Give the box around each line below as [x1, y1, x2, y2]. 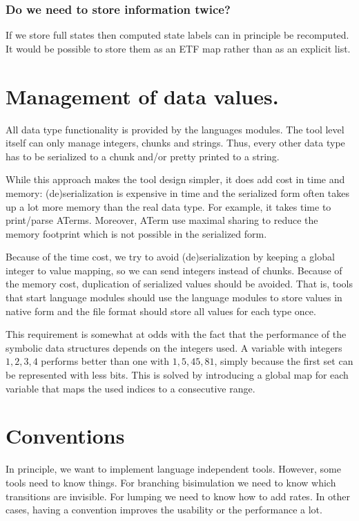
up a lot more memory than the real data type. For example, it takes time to [6, 199, 331, 214]
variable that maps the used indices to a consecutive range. [6, 381, 255, 395]
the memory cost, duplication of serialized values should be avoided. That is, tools [6, 276, 353, 291]
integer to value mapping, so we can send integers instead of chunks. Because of [6, 263, 342, 277]
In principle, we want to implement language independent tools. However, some [6, 462, 341, 476]
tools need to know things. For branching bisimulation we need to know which [6, 475, 336, 489]
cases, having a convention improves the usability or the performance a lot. [6, 502, 322, 517]
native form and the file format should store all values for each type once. [6, 303, 316, 318]
